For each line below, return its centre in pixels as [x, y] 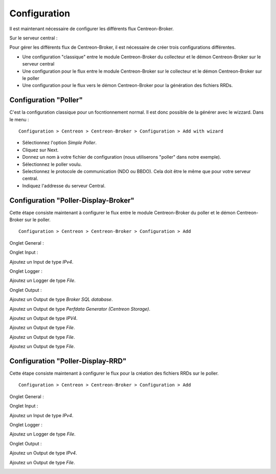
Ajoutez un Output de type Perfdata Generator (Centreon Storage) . [80, 309]
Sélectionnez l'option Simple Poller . [60, 143]
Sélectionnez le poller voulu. [52, 164]
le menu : [19, 119]
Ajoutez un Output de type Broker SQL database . [61, 299]
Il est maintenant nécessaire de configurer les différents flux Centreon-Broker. [91, 29]
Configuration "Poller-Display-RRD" [68, 361]
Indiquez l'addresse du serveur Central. [64, 186]
